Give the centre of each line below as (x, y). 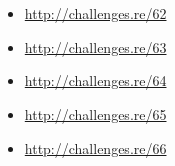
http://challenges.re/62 (95, 13)
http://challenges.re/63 (95, 46)
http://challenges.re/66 (95, 147)
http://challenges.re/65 (95, 113)
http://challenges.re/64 (95, 80)
